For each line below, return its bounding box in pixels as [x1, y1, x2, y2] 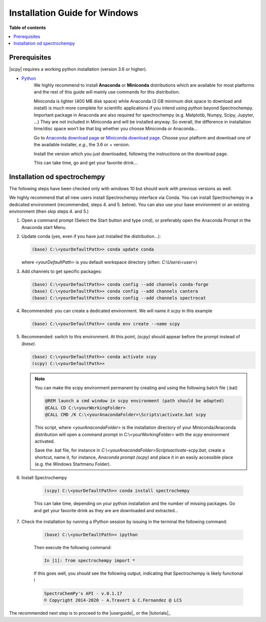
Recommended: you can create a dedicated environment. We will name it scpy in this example [21, 308, 213, 314]
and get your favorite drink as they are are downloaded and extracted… [33, 507, 179, 513]
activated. [34, 438, 55, 444]
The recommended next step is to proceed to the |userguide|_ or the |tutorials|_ [9, 610, 171, 616]
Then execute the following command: [33, 545, 112, 551]
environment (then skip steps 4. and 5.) [9, 208, 89, 214]
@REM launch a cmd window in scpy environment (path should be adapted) [45, 398, 225, 404]
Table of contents [9, 25, 46, 31]
